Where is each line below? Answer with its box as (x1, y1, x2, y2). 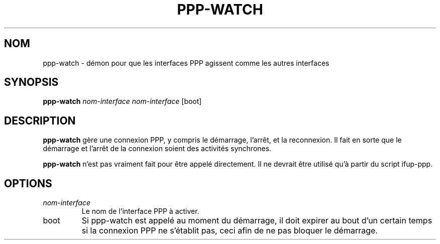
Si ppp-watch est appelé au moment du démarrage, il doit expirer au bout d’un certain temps (81, 215, 432, 226)
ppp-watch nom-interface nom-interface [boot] (43, 97, 202, 106)
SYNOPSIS (4, 76, 59, 89)
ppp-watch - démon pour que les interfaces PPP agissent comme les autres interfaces (43, 58, 329, 67)
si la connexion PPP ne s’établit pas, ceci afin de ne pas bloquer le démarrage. (81, 225, 378, 236)
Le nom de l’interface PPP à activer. (81, 207, 199, 216)
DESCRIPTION (4, 114, 76, 127)
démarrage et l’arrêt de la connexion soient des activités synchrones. (43, 144, 272, 153)
